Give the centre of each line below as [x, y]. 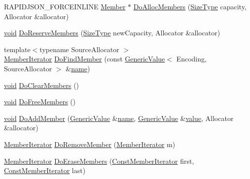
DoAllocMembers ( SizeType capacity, [190, 6]
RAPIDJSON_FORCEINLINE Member [65, 6]
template [17, 49]
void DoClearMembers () [42, 85]
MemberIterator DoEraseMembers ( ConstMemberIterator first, [99, 161]
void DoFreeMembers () [40, 102]
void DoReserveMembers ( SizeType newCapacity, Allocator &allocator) [112, 33]
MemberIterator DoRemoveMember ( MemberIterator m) [90, 144]
